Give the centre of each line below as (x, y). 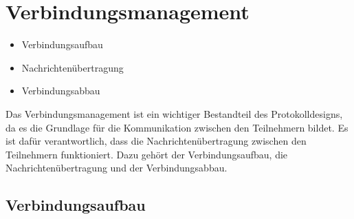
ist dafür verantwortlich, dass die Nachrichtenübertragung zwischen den (156, 141)
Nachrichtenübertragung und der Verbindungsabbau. (117, 168)
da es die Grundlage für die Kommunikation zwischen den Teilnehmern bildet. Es (177, 127)
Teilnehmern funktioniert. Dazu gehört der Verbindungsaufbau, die (147, 154)
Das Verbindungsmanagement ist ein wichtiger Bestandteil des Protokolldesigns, (174, 113)
